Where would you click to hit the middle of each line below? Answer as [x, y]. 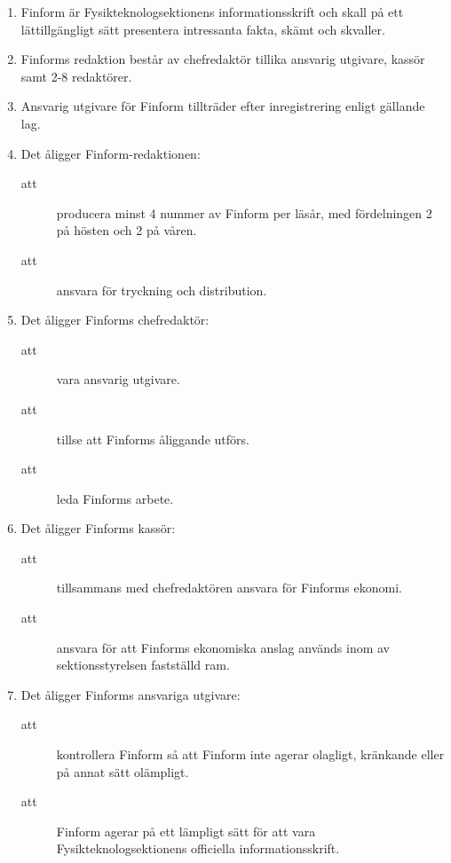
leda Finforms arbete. [115, 498]
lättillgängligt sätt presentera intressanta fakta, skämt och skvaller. [203, 29]
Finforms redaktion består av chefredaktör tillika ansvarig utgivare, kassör [223, 59]
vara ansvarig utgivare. [118, 379]
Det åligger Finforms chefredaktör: [115, 320]
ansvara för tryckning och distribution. [162, 290]
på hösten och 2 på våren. [127, 230]
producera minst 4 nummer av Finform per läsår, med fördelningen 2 [244, 212]
